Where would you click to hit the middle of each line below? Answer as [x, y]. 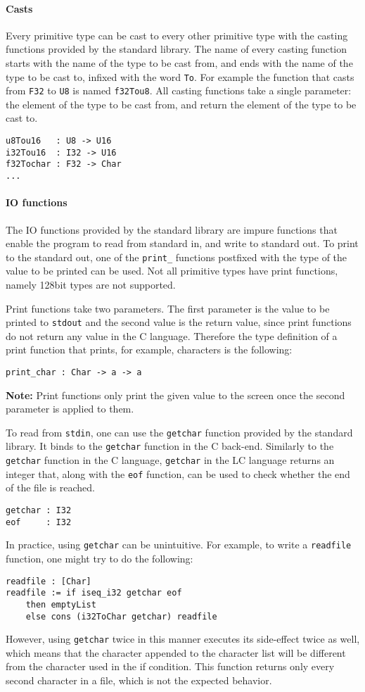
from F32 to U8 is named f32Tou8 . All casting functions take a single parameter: [179, 90]
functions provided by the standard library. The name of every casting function [177, 49]
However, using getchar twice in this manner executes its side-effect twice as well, [183, 639]
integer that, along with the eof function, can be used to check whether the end [178, 473]
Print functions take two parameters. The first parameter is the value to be [168, 308]
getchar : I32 [39, 511]
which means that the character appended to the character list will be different [176, 652]
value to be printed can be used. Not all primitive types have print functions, [172, 271]
